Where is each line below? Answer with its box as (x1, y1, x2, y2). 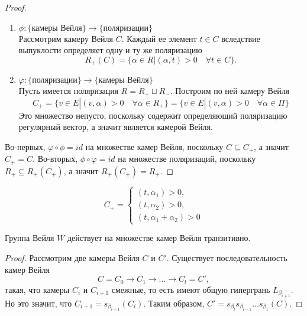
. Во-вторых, (33, 152, 78, 165)
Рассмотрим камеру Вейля (18, 32, 114, 44)
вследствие (221, 32, 260, 44)
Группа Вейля (5, 232, 54, 244)
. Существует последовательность (166, 251, 287, 263)
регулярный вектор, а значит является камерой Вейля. (18, 120, 213, 133)
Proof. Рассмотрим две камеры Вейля (5, 251, 140, 263)
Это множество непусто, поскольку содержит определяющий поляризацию (18, 109, 287, 121)
